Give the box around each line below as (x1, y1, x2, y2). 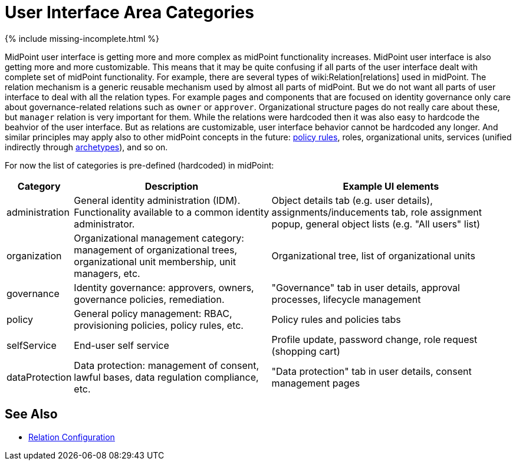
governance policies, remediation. (74, 293, 225, 305)
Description (144, 180, 199, 192)
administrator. (74, 217, 135, 230)
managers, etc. (74, 267, 140, 279)
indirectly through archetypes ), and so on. (5, 141, 168, 152)
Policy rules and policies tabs (271, 313, 401, 325)
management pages (271, 377, 360, 389)
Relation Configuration (28, 431, 115, 442)
